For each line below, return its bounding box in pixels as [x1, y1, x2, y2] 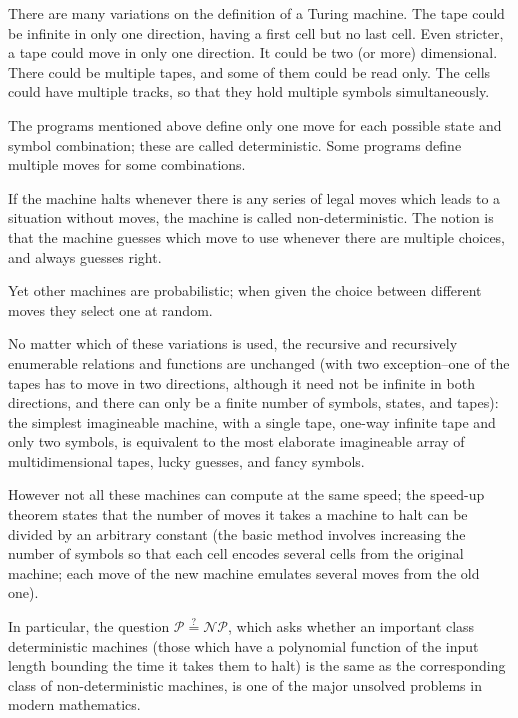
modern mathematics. [8, 694, 141, 715]
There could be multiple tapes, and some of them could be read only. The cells [8, 61, 491, 82]
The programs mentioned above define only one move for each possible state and [8, 114, 502, 135]
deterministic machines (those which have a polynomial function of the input [8, 635, 479, 656]
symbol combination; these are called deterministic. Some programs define [8, 134, 462, 155]
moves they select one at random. [8, 299, 213, 320]
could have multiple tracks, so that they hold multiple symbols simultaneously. [8, 81, 490, 102]
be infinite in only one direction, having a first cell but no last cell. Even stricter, [8, 22, 504, 43]
